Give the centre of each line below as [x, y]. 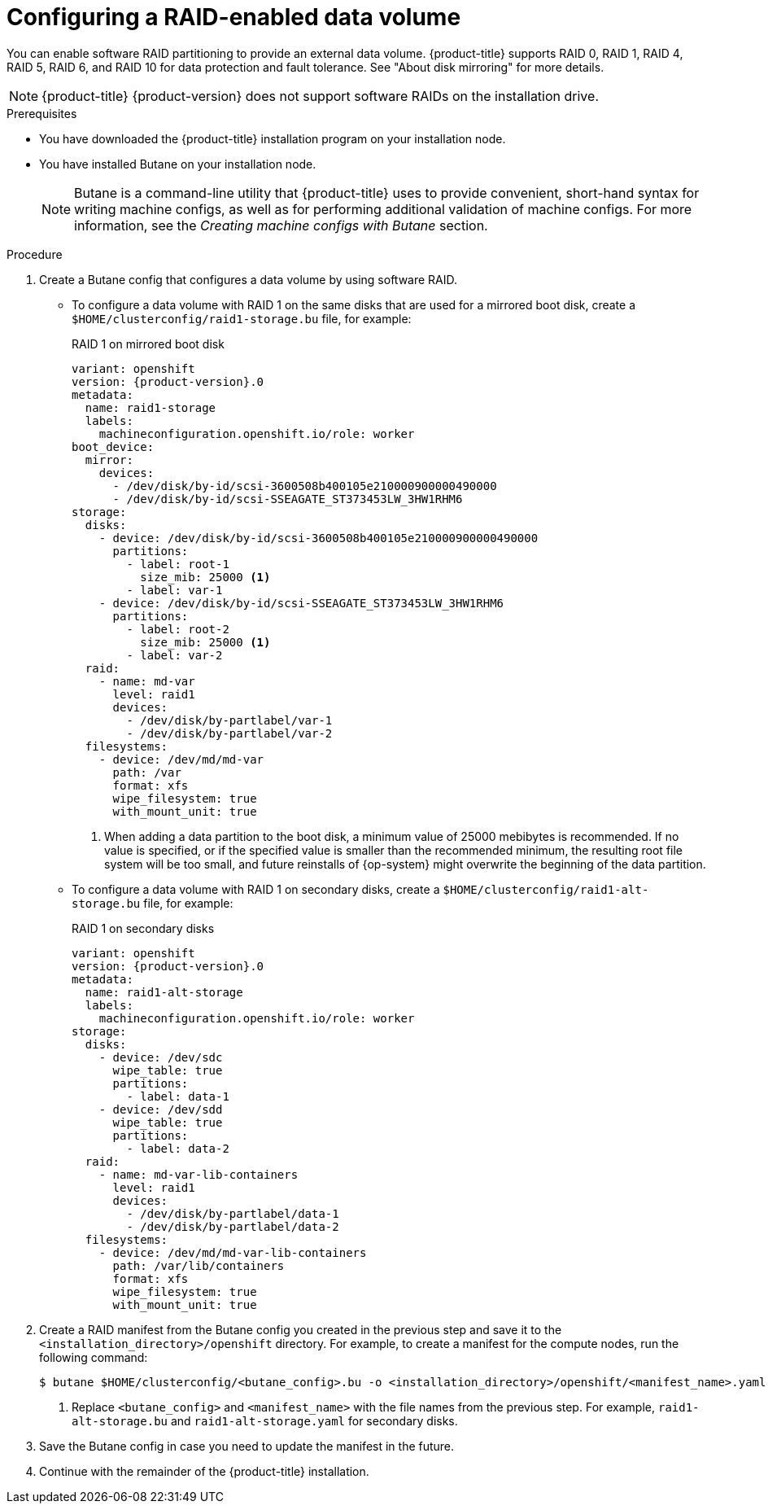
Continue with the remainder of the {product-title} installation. [204, 1471]
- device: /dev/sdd [161, 1109]
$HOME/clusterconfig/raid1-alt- [546, 889]
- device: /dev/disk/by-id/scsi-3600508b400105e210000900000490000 [319, 538]
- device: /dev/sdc [161, 1057]
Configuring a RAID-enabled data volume [234, 17]
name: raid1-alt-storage [164, 992]
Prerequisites [42, 113]
